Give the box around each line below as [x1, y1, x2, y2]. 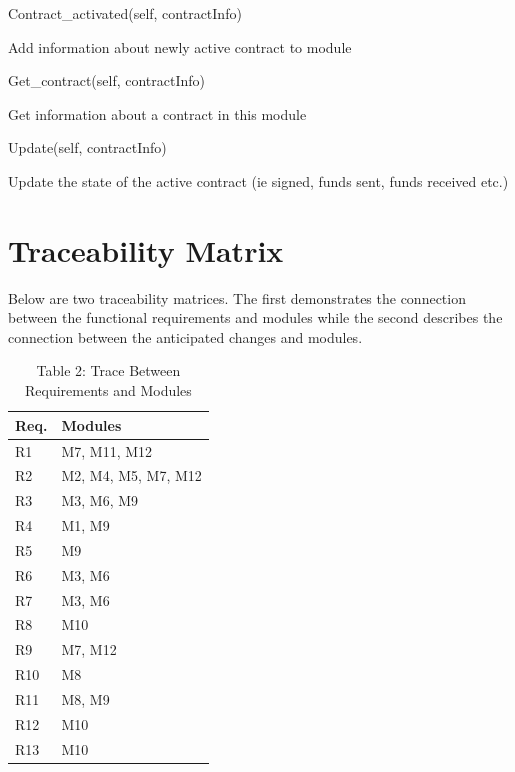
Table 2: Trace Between [36, 360, 181, 381]
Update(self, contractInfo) [8, 137, 167, 158]
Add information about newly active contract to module [8, 36, 352, 57]
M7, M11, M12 [61, 440, 153, 461]
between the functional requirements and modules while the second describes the [8, 307, 503, 328]
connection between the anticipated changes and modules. [8, 326, 363, 347]
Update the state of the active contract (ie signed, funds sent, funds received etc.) [8, 170, 509, 191]
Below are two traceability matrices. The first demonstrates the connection [8, 287, 466, 308]
